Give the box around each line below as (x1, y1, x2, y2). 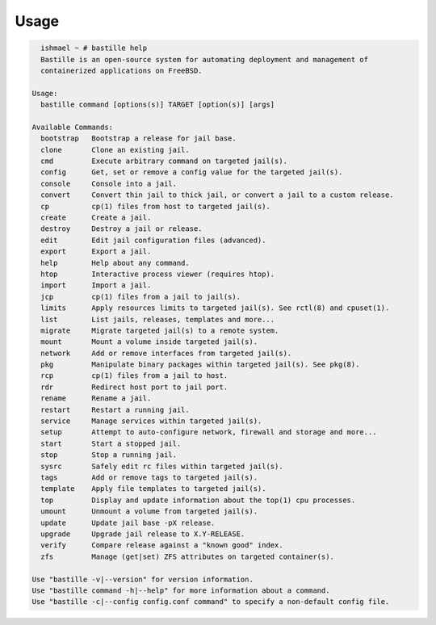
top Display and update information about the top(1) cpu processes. (40, 495, 356, 505)
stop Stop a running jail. (40, 451, 178, 459)
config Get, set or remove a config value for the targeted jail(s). (40, 168, 343, 177)
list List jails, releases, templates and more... (40, 315, 275, 324)
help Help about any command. (40, 258, 190, 267)
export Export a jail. (40, 247, 152, 256)
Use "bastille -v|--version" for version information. (31, 574, 254, 584)
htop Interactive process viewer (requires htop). (40, 269, 275, 279)
